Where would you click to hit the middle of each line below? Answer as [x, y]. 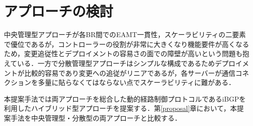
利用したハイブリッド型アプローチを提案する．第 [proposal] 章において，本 [120, 108]
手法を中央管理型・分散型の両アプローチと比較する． [96, 117]
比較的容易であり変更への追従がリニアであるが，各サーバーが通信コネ [136, 73]
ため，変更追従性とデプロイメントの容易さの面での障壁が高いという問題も [123, 53]
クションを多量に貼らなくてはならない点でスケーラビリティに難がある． [120, 82]
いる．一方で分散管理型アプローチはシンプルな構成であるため [116, 63]
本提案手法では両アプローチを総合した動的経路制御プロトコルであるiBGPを [125, 98]
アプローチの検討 [59, 11]
